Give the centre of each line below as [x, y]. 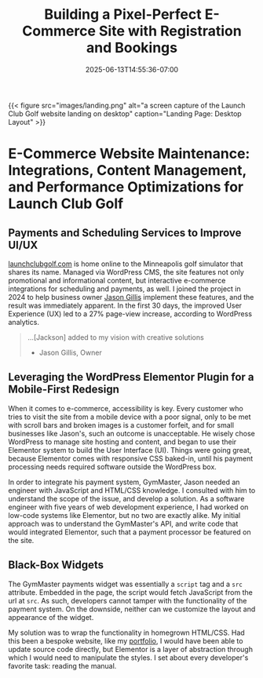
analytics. [24, 322]
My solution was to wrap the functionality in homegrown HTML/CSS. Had [126, 632]
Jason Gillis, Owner [70, 352]
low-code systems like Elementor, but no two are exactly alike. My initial [124, 515]
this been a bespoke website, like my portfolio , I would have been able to [126, 640]
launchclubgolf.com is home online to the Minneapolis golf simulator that [126, 264]
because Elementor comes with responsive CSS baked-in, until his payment [131, 458]
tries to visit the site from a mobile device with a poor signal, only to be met [130, 417]
